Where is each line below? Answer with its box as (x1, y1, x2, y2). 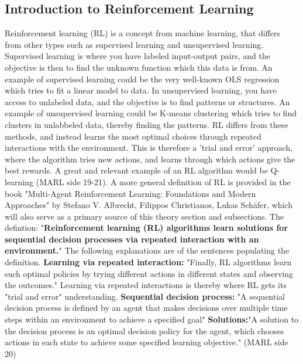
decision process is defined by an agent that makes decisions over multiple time (5, 301, 288, 314)
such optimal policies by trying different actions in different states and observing (5, 267, 293, 279)
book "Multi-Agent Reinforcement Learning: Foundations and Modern (5, 187, 256, 199)
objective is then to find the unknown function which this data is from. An (5, 61, 273, 73)
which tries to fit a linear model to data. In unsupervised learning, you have (5, 84, 277, 96)
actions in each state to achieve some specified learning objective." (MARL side (5, 336, 288, 348)
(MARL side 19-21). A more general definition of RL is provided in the (36, 175, 291, 188)
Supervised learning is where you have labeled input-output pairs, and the (5, 50, 270, 62)
